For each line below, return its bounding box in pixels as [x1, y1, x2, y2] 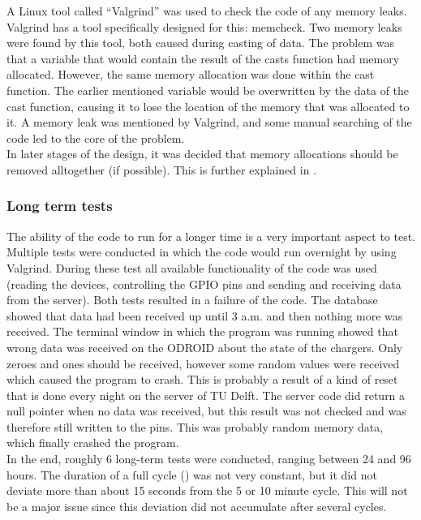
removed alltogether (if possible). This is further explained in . [6, 161, 316, 178]
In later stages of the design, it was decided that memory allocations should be [6, 145, 398, 162]
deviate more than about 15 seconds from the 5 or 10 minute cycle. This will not [6, 482, 408, 499]
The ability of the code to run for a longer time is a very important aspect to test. [6, 227, 416, 244]
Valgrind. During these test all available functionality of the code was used [6, 259, 377, 276]
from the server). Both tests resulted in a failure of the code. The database [6, 291, 378, 308]
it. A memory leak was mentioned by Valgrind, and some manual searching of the [6, 114, 412, 131]
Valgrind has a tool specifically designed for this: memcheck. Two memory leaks [6, 18, 402, 35]
